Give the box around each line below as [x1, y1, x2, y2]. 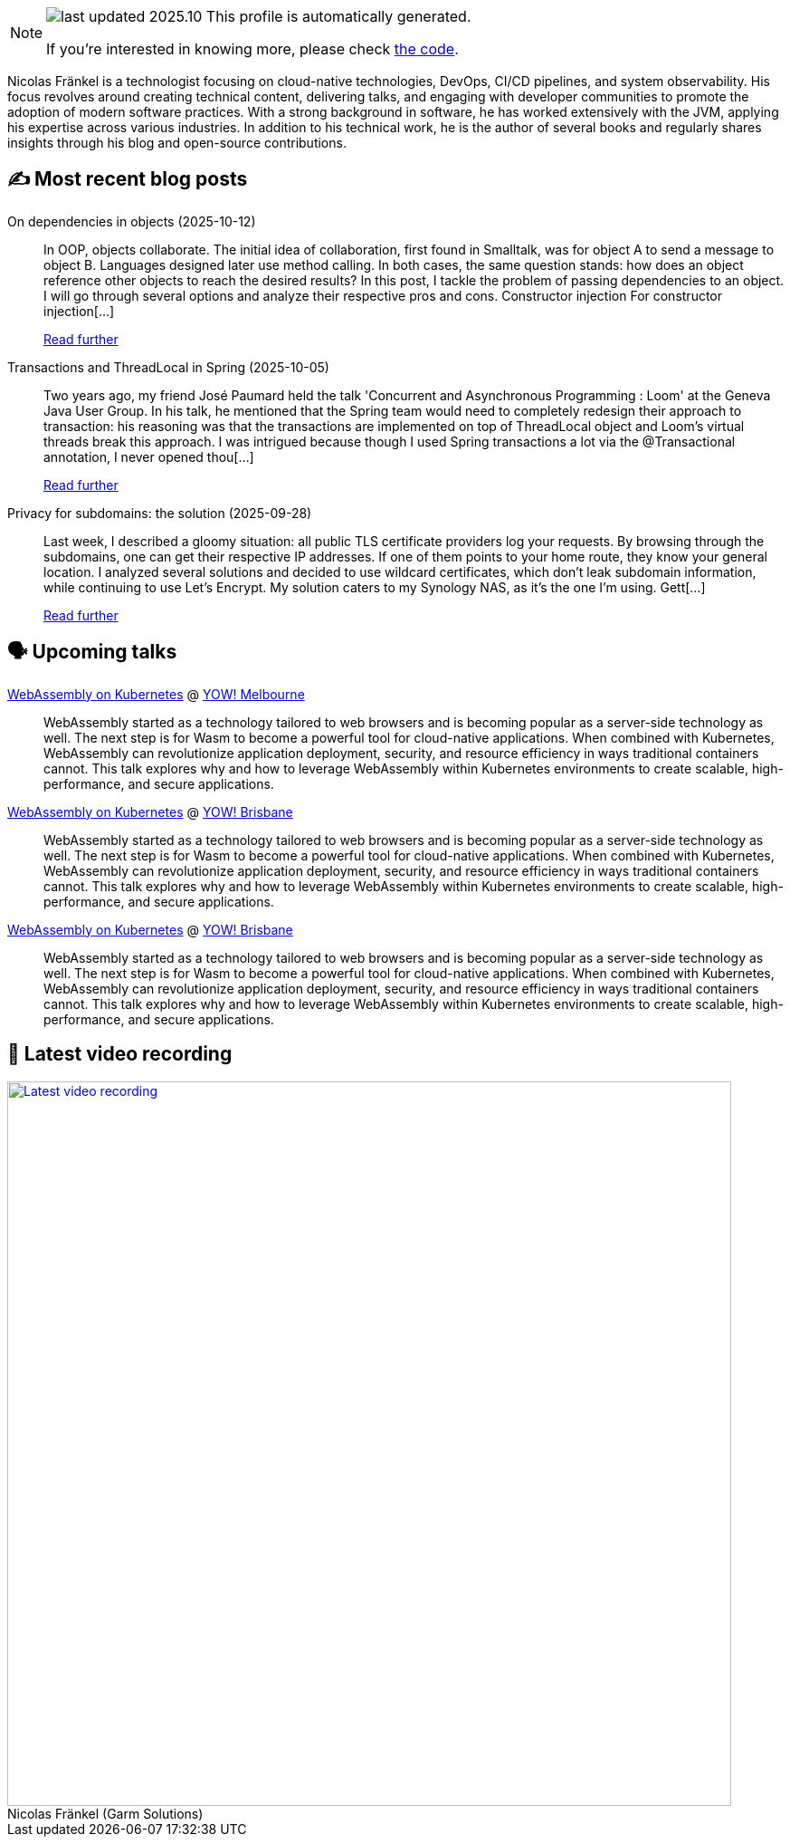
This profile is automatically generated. [205, 7, 471, 25]
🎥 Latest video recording [7, 1042, 233, 1066]
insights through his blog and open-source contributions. [7, 135, 347, 150]
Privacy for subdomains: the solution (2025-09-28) [7, 504, 312, 521]
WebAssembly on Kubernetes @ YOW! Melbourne [7, 686, 305, 702]
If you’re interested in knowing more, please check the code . [46, 40, 459, 58]
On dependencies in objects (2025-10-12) [7, 213, 256, 229]
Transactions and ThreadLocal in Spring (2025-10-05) [7, 359, 329, 375]
